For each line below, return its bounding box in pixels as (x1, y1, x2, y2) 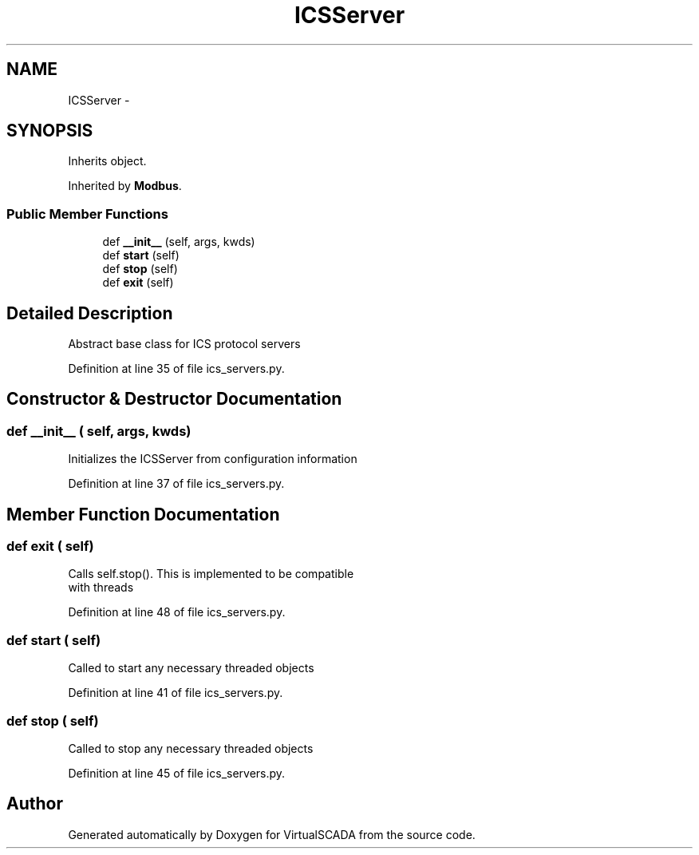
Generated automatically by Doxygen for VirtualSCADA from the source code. (68, 827, 476, 841)
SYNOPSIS (6, 121, 93, 141)
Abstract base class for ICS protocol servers (68, 337, 301, 351)
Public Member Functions (6, 205, 168, 222)
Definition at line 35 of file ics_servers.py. (68, 362, 285, 376)
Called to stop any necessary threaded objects (68, 741, 314, 755)
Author (6, 794, 63, 814)
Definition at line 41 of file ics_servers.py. (68, 686, 283, 700)
